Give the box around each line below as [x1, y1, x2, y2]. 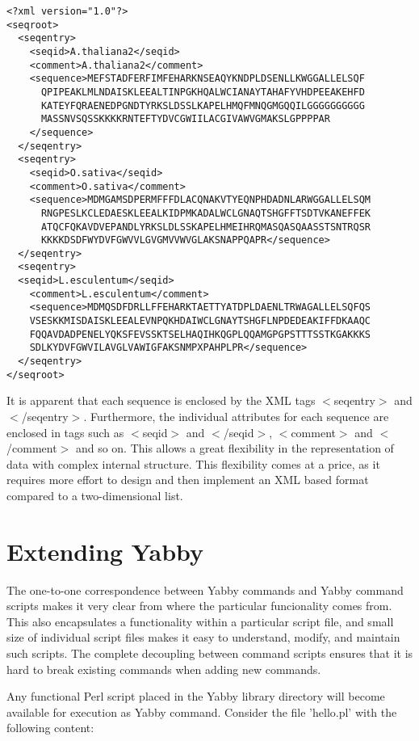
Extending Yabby [6, 534, 204, 567]
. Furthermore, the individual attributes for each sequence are [83, 407, 389, 424]
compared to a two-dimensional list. [6, 486, 183, 503]
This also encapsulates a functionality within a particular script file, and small [6, 613, 394, 629]
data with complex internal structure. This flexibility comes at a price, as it [6, 455, 380, 472]
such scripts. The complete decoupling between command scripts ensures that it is [6, 645, 413, 662]
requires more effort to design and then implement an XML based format [6, 471, 369, 488]
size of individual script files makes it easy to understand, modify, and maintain [6, 629, 400, 646]
